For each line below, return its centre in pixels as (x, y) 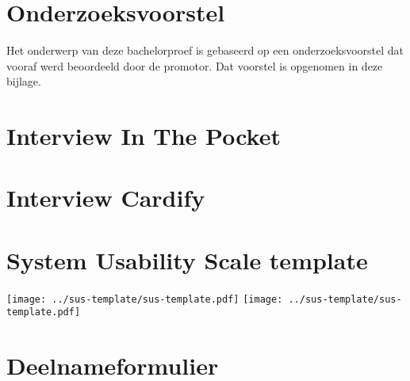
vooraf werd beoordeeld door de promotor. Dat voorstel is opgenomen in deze (195, 65)
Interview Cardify (106, 198)
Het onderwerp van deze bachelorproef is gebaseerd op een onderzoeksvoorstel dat (205, 50)
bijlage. (24, 81)
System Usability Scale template (187, 259)
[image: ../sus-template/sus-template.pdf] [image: (145, 299)
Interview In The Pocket (144, 136)
